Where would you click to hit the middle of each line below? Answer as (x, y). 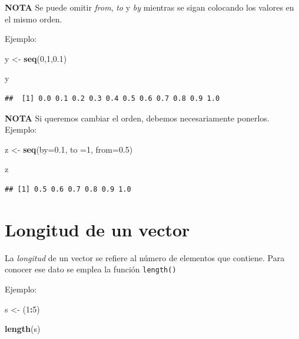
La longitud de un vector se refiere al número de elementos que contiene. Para (145, 257)
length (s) (23, 329)
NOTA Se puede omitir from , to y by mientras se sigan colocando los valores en (149, 7)
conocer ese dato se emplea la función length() (91, 269)
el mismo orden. (34, 19)
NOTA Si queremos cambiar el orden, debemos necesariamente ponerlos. (137, 118)
